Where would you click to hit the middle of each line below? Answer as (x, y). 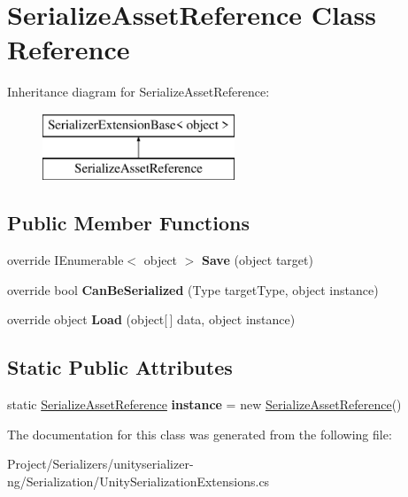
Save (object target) (258, 260)
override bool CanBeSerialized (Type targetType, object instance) (193, 289)
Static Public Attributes (120, 367)
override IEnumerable (65, 260)
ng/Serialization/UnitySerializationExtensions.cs (139, 481)
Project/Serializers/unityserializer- (100, 464)
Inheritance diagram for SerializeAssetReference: (139, 92)
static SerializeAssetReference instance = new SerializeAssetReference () (204, 404)
